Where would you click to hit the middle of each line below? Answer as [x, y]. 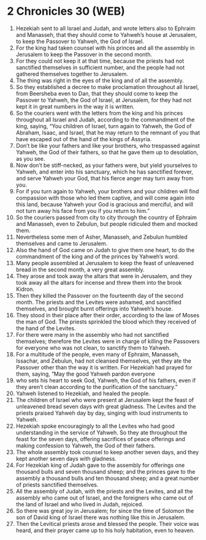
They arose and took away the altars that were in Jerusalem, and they [104, 276]
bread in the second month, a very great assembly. [80, 269]
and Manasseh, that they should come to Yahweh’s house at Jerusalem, [106, 34]
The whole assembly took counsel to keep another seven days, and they [107, 452]
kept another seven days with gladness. [66, 458]
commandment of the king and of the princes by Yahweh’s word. [97, 256]
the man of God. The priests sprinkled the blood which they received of [106, 322]
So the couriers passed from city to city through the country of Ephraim [106, 217]
